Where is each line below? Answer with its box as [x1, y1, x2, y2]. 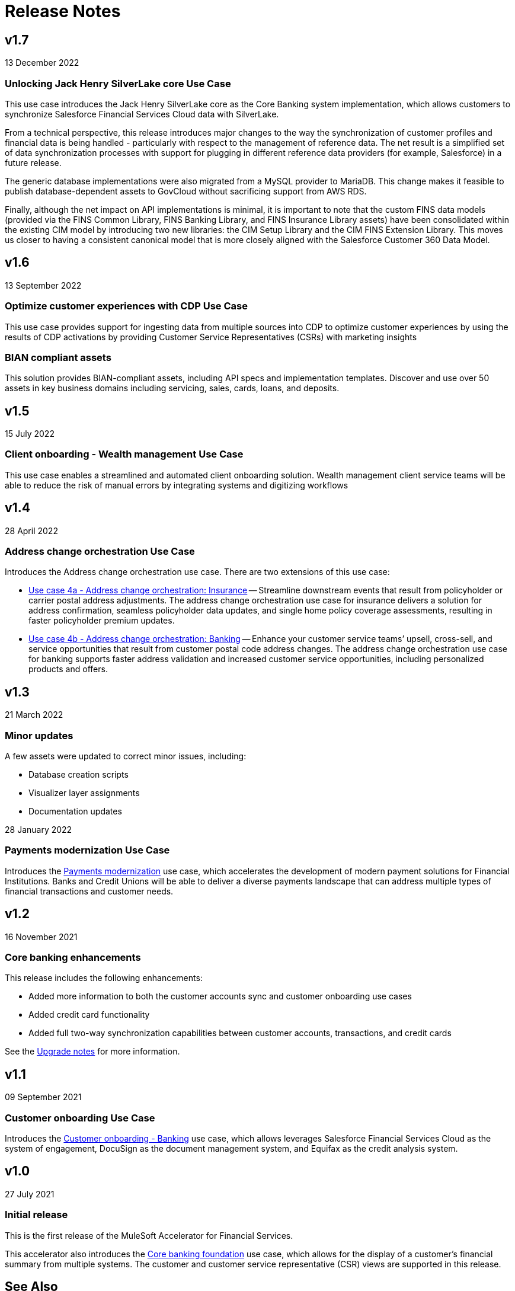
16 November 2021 [5, 931, 78, 942]
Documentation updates [28, 806, 122, 817]
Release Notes [5, 1, 121, 21]
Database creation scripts [28, 769, 129, 780]
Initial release [5, 1209, 68, 1221]
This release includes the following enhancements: [5, 973, 203, 983]
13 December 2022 [5, 57, 79, 68]
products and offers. [28, 664, 108, 675]
